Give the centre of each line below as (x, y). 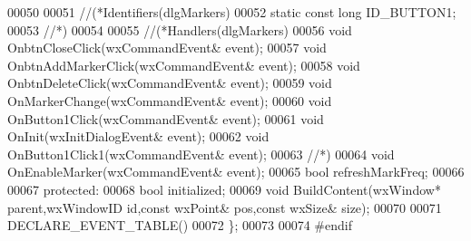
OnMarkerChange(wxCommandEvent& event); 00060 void (170, 100)
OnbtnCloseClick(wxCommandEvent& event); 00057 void (167, 48)
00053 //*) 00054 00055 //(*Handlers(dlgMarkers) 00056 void (180, 29)
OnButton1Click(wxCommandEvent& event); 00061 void (166, 118)
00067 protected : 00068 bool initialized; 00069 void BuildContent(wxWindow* (224, 189)
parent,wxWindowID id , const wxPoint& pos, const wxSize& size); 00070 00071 (225, 207)
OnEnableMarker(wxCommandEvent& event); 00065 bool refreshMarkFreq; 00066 (236, 172)
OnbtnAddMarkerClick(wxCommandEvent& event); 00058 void (184, 65)
